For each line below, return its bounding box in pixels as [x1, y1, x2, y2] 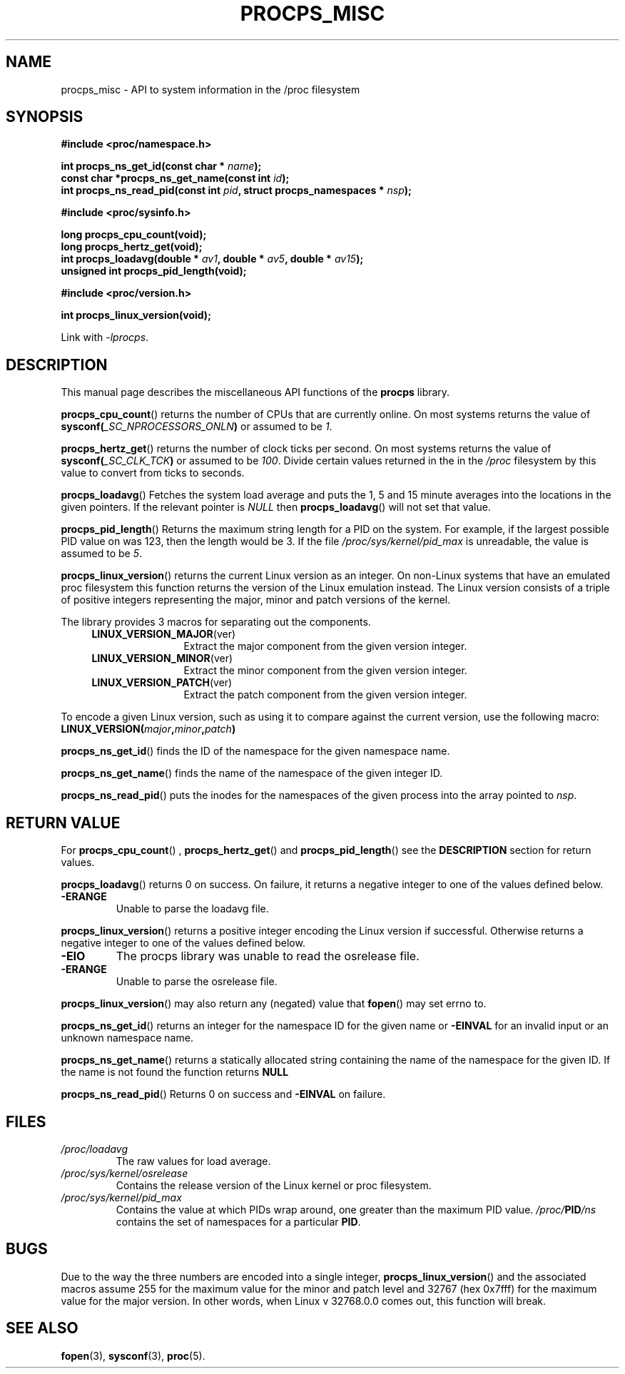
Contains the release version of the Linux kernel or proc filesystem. [116, 1179, 432, 1191]
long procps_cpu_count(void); [61, 228, 207, 241]
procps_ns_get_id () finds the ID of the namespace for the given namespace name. [61, 745, 450, 758]
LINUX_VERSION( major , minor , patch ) [61, 723, 236, 736]
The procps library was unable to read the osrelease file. [116, 949, 420, 964]
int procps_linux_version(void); [61, 309, 211, 322]
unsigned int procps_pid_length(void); [61, 265, 247, 278]
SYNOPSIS [6, 108, 83, 126]
